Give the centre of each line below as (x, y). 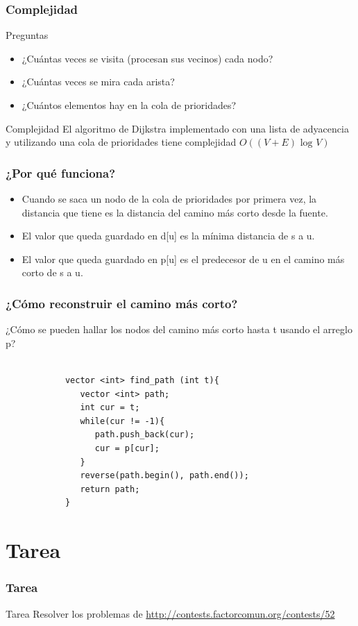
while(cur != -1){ (122, 421)
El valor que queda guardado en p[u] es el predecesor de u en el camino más (183, 259)
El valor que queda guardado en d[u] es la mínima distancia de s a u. (168, 236)
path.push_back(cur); (145, 435)
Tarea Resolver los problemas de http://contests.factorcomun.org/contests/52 (170, 613)
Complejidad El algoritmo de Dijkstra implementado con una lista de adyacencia (177, 128)
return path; (110, 489)
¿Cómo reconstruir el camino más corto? (122, 303)
